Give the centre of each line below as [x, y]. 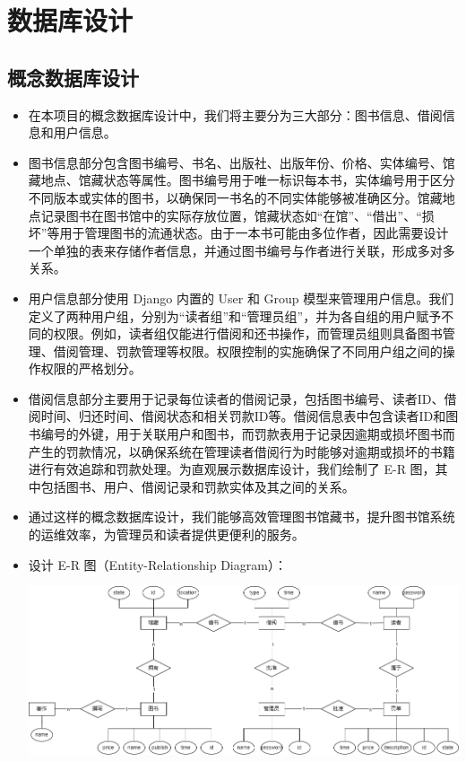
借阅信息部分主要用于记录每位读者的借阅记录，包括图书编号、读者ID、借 [242, 398]
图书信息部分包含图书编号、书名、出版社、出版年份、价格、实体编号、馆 [242, 162]
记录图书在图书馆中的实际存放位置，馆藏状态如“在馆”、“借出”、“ [231, 215]
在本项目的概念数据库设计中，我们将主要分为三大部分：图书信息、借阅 [235, 114]
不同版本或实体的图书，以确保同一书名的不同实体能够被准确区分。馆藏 [235, 197]
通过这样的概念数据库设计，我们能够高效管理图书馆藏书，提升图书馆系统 [242, 517]
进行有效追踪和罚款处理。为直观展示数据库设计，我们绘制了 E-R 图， [232, 469]
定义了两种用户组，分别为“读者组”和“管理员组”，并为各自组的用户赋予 [235, 315]
